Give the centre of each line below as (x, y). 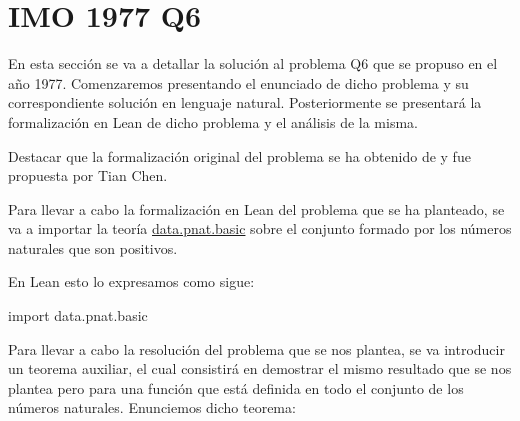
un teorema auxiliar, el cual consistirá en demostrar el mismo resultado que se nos (260, 368)
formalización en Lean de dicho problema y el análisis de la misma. (213, 121)
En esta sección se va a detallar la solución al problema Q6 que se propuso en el (253, 63)
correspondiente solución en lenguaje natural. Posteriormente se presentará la (245, 102)
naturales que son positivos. (93, 247)
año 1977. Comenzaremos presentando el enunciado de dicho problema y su (238, 82)
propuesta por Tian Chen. (88, 175)
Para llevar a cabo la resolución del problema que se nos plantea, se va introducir (256, 348)
